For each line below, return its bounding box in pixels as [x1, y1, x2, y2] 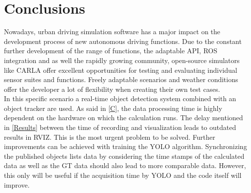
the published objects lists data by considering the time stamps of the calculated [4, 150, 245, 161]
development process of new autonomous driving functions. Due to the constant [4, 36, 242, 46]
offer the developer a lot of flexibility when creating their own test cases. [4, 84, 220, 94]
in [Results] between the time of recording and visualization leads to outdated [4, 122, 236, 132]
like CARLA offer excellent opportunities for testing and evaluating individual [4, 64, 237, 75]
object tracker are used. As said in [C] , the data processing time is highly [4, 103, 222, 113]
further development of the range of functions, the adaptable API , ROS [4, 45, 217, 56]
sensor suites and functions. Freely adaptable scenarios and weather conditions [4, 74, 238, 85]
